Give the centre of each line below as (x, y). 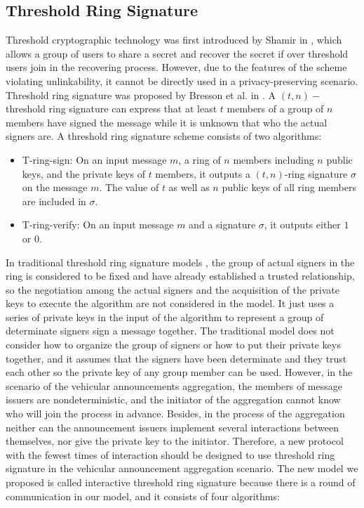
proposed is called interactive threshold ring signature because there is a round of (181, 482)
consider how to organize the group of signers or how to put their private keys (173, 345)
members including (274, 159)
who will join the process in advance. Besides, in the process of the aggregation (175, 413)
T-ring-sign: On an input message (94, 159)
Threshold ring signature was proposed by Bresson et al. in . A (141, 95)
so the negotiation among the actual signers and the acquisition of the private (173, 289)
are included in (54, 201)
